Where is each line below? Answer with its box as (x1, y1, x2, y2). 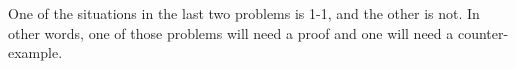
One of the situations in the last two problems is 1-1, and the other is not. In (8, 3, 480, 23)
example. (8, 42, 63, 63)
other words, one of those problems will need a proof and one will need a (8, 22, 454, 43)
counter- (457, 22, 509, 43)
